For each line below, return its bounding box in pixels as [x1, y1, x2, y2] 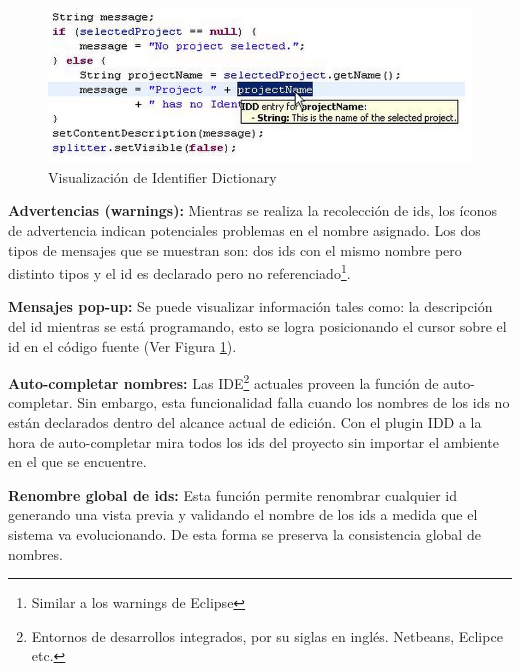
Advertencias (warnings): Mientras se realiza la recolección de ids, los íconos [8, 200, 497, 221]
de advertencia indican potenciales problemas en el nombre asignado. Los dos [8, 220, 481, 240]
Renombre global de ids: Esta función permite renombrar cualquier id [8, 484, 457, 505]
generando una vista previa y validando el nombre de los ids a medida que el [8, 504, 478, 525]
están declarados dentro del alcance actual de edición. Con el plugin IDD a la [8, 412, 482, 433]
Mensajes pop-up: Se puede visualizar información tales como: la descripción [8, 296, 493, 317]
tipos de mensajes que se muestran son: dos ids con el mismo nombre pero [8, 239, 462, 260]
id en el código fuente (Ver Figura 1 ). [8, 335, 237, 356]
